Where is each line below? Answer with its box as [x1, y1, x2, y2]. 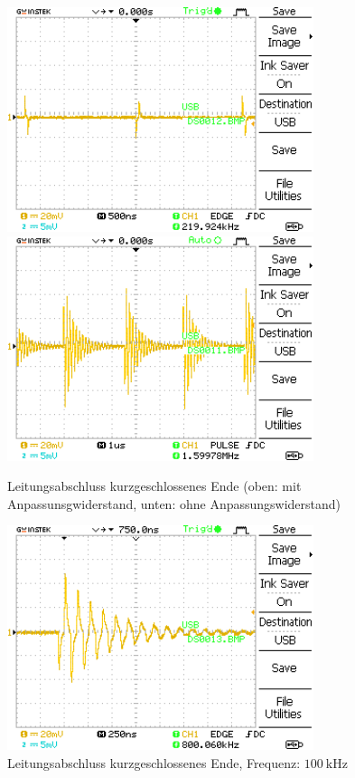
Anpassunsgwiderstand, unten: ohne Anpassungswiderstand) [7, 494, 341, 513]
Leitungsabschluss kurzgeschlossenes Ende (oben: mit [7, 476, 302, 495]
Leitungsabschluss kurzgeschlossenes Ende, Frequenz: [7, 754, 301, 773]
